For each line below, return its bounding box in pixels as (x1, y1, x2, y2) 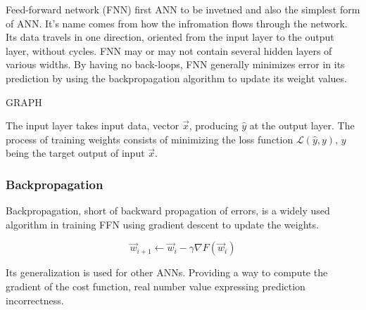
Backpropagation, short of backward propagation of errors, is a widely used (6, 203, 330, 218)
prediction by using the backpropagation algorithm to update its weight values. (6, 70, 347, 85)
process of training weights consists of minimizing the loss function (6, 131, 294, 146)
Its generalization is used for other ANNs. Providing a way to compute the (6, 265, 328, 280)
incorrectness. (6, 292, 64, 307)
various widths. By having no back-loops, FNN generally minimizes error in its (6, 57, 345, 72)
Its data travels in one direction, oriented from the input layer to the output (6, 30, 334, 44)
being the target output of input (6, 146, 145, 160)
